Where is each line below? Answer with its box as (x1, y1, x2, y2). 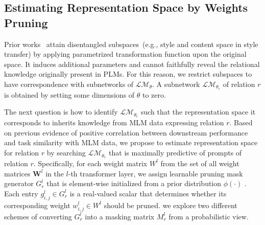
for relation (4, 147, 39, 158)
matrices (4, 168, 31, 178)
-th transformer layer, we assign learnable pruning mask (68, 168, 243, 178)
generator (4, 178, 34, 189)
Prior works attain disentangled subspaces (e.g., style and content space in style (4, 38, 258, 49)
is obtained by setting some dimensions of (4, 89, 135, 100)
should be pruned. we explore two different (104, 199, 237, 210)
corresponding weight (4, 199, 70, 210)
